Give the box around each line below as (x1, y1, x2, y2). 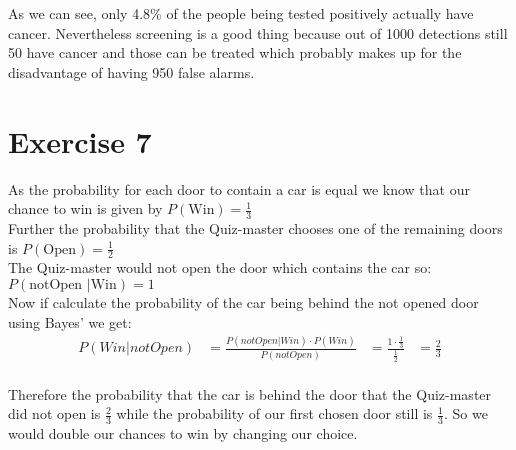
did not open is (8, 403, 101, 424)
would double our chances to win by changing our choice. (8, 423, 358, 444)
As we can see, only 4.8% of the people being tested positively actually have (8, 3, 474, 23)
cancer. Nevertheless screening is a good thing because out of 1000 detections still (8, 22, 508, 43)
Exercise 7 (8, 120, 152, 161)
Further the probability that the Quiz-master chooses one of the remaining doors (8, 217, 503, 238)
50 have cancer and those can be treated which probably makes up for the (8, 42, 462, 63)
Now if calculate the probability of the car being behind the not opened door (8, 291, 479, 312)
